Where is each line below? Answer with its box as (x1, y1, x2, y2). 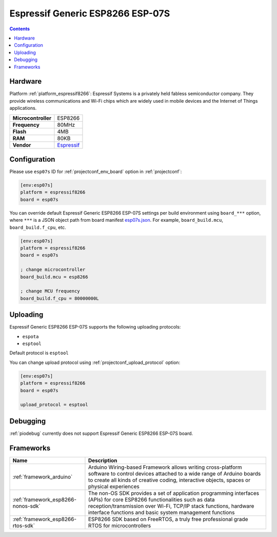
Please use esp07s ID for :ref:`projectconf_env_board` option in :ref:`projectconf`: (9, 168, 182, 175)
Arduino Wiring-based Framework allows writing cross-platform (88, 464, 242, 471)
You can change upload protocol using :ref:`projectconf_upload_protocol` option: (9, 359, 181, 366)
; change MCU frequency (20, 288, 81, 294)
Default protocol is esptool (9, 350, 69, 356)
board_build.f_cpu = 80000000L (20, 295, 100, 301)
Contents (9, 26, 30, 32)
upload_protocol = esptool (20, 402, 88, 408)
